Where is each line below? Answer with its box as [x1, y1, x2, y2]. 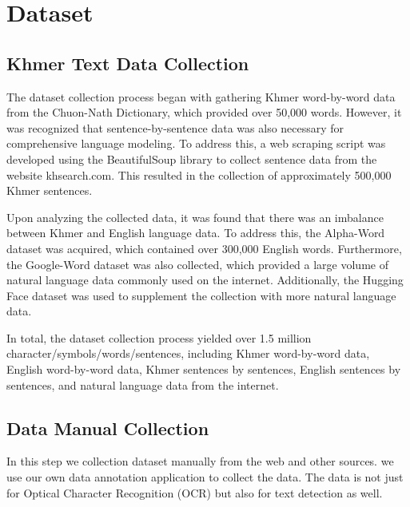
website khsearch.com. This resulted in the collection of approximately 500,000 [6, 166, 392, 183]
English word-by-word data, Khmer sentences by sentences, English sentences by [6, 361, 401, 378]
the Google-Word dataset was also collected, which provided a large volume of [6, 255, 388, 272]
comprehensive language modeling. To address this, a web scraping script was [6, 135, 386, 152]
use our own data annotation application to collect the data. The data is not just [6, 469, 404, 485]
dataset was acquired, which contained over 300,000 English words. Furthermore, [6, 240, 402, 256]
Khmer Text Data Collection [6, 50, 249, 75]
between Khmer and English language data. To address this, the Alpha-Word [6, 224, 385, 241]
